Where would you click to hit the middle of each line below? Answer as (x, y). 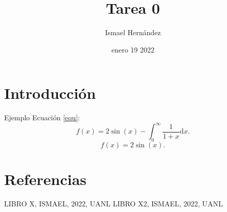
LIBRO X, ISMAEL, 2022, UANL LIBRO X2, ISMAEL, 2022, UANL (113, 204)
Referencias (46, 179)
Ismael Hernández (133, 32)
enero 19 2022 (133, 49)
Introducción (50, 93)
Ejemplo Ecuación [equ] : (42, 117)
